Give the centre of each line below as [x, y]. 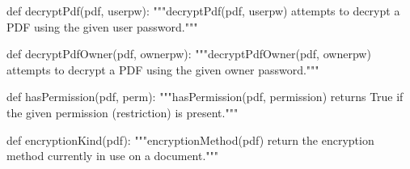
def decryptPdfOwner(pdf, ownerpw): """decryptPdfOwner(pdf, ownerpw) [189, 54]
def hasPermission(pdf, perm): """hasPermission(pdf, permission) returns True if [205, 97]
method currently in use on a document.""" [113, 156]
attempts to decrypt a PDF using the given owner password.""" [163, 69]
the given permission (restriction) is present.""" [123, 112]
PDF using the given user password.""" [102, 26]
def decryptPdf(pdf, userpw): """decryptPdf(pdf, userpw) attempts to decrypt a [203, 11]
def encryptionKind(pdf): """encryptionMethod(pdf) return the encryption [190, 139]
